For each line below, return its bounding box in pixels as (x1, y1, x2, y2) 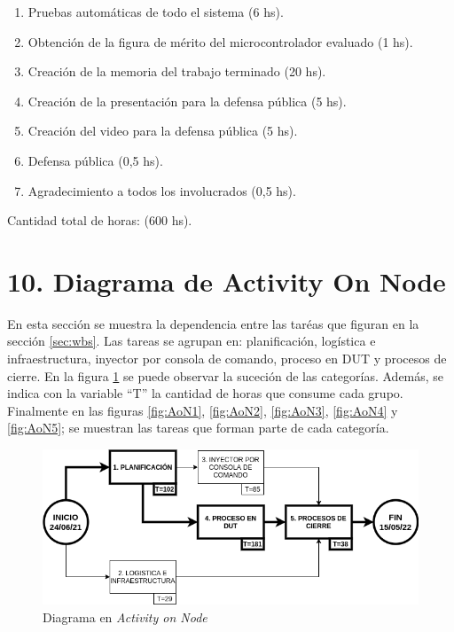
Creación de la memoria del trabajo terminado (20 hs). (27, 62, 326, 81)
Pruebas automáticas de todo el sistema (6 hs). (27, 3, 284, 20)
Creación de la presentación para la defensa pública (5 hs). (27, 91, 347, 110)
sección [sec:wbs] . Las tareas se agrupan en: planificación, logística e (7, 332, 376, 350)
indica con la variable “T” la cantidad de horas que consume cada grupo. (7, 384, 403, 402)
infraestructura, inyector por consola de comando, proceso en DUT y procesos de (7, 349, 447, 368)
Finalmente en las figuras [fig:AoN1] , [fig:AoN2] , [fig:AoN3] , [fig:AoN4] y (7, 401, 398, 419)
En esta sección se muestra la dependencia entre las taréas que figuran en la (7, 314, 419, 332)
